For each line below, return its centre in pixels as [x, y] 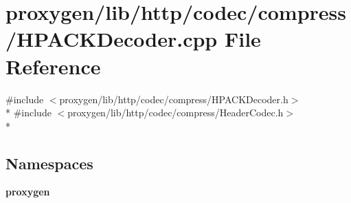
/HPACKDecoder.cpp [112, 39]
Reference [53, 66]
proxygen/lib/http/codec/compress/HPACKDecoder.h [174, 99]
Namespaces [49, 163]
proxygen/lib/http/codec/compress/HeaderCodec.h [175, 113]
